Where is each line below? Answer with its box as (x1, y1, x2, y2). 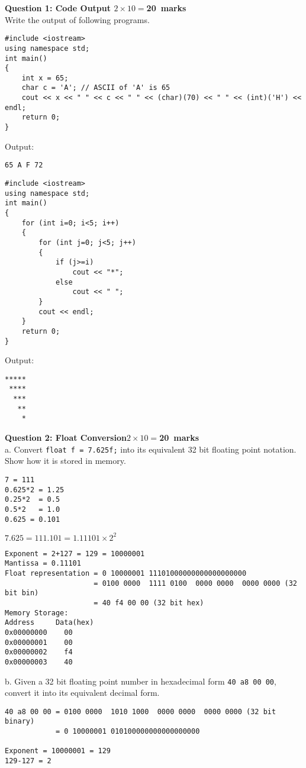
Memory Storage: (5, 608, 69, 617)
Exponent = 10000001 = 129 (5, 747, 111, 756)
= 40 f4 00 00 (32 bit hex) (94, 598, 204, 607)
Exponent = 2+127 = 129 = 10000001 (5, 549, 145, 558)
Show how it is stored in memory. (5, 454, 126, 467)
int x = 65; (21, 73, 69, 82)
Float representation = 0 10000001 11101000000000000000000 (5, 569, 247, 577)
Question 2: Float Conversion (5, 431, 127, 444)
